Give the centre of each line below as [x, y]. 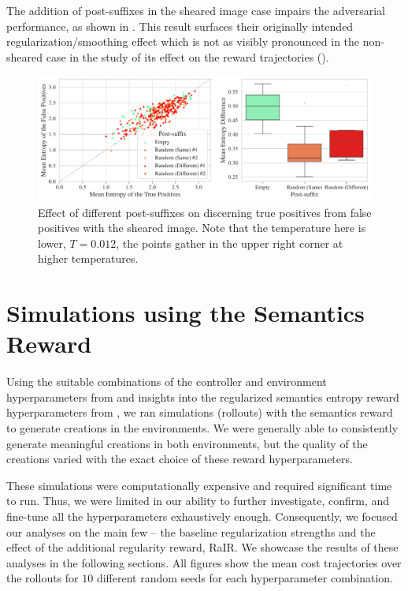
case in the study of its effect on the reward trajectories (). [187, 56]
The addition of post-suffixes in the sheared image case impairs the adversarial [196, 10]
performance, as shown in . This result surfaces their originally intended [180, 26]
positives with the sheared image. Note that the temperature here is [202, 228]
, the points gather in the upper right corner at [230, 243]
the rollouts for [43, 578]
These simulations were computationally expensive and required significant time [199, 485]
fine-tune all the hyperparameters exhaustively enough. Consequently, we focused [202, 516]
